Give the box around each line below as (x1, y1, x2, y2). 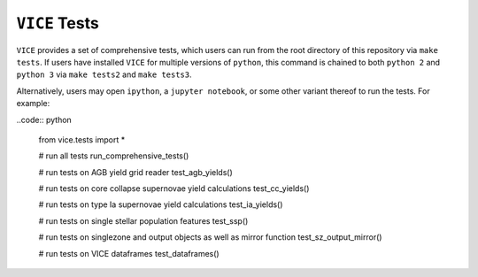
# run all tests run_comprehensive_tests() (38, 150, 189, 161)
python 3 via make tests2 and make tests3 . (16, 69, 192, 80)
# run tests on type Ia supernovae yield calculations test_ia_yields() (38, 199, 283, 210)
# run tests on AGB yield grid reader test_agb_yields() (38, 166, 234, 177)
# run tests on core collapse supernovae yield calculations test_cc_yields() (38, 183, 310, 194)
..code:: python (16, 114, 73, 125)
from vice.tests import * (38, 134, 126, 145)
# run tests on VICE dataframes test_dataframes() (38, 248, 220, 258)
